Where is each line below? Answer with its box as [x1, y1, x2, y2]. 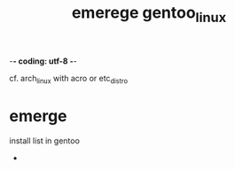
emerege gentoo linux [71, 3, 227, 26]
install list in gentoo [9, 135, 80, 146]
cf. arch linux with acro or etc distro [9, 73, 129, 86]
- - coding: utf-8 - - [9, 56, 77, 66]
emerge [9, 105, 68, 126]
